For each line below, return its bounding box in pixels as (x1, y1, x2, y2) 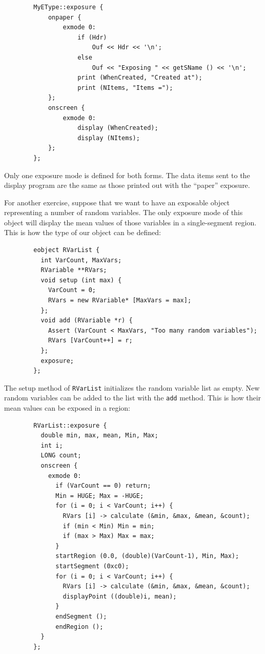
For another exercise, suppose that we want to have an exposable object (4, 197, 230, 207)
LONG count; (40, 452, 81, 459)
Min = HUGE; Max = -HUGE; (55, 492, 144, 499)
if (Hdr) (77, 33, 107, 41)
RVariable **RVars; (40, 266, 107, 274)
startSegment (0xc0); (55, 563, 129, 570)
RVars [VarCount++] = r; (48, 337, 133, 344)
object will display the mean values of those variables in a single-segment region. (4, 217, 257, 227)
